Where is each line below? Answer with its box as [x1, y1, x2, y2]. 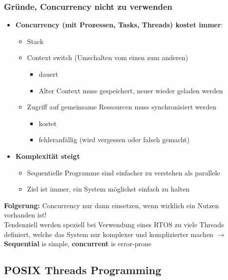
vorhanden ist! [4, 210, 47, 220]
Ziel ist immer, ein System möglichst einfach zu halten [27, 184, 189, 194]
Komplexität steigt [15, 151, 80, 161]
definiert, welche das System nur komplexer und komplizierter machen [4, 229, 213, 239]
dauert [39, 69, 59, 79]
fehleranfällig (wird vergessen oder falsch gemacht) [39, 134, 190, 145]
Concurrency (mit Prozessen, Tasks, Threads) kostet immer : [15, 20, 223, 30]
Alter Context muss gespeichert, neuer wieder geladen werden [39, 85, 223, 95]
